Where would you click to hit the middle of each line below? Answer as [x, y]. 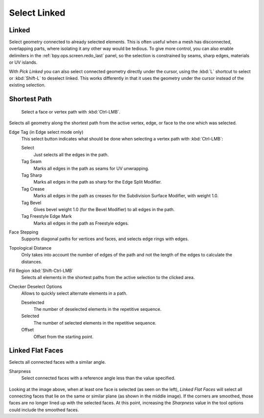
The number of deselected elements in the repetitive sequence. [97, 309]
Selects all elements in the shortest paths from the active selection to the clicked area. [108, 278]
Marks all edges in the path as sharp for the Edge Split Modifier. [98, 182]
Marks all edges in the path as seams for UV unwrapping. [91, 168]
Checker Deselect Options [35, 286]
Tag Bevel [31, 203]
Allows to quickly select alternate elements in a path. [74, 293]
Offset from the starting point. [64, 337]
